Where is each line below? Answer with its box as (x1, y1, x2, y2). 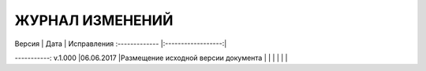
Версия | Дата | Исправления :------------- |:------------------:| (14, 39, 227, 48)
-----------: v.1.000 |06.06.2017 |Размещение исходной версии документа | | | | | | (14, 53, 288, 62)
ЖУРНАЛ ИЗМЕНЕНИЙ (14, 12, 174, 29)
